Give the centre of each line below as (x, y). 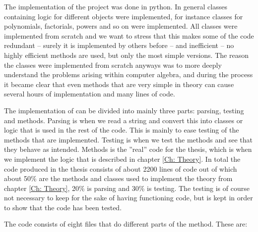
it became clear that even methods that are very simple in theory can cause (119, 84)
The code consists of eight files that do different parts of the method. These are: (126, 224)
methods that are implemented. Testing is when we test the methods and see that (128, 139)
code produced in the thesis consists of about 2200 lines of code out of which (121, 168)
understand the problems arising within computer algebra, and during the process (129, 74)
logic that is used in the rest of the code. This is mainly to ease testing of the (122, 130)
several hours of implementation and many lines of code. (90, 94)
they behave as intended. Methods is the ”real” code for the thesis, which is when (128, 149)
